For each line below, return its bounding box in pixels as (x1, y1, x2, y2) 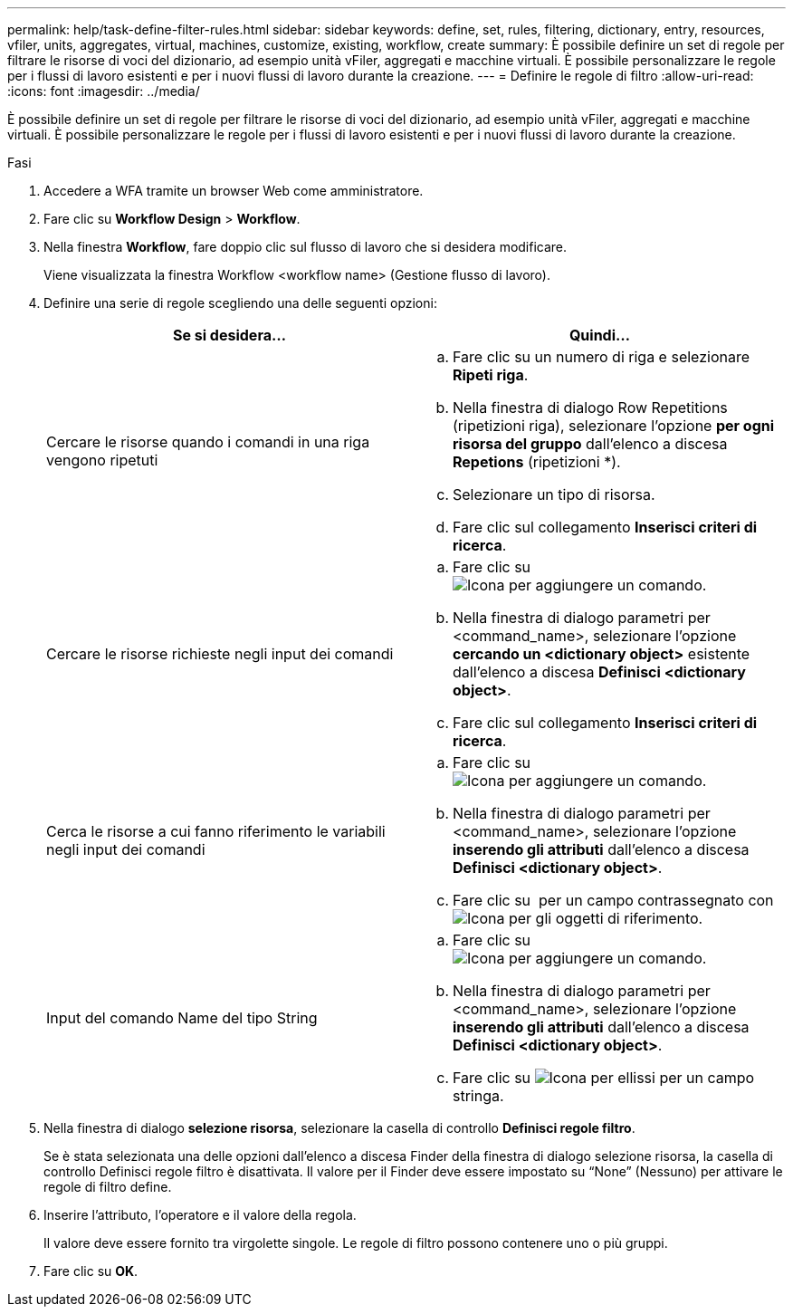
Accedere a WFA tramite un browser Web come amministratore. (43, 183, 424, 198)
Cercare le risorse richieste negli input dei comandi (46, 645, 394, 663)
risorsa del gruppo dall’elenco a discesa (453, 435, 728, 453)
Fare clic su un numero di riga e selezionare (453, 348, 750, 366)
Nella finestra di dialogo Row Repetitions (453, 398, 728, 417)
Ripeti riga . (453, 366, 529, 384)
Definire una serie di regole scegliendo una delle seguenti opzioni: (43, 295, 437, 311)
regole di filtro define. (43, 1179, 172, 1194)
